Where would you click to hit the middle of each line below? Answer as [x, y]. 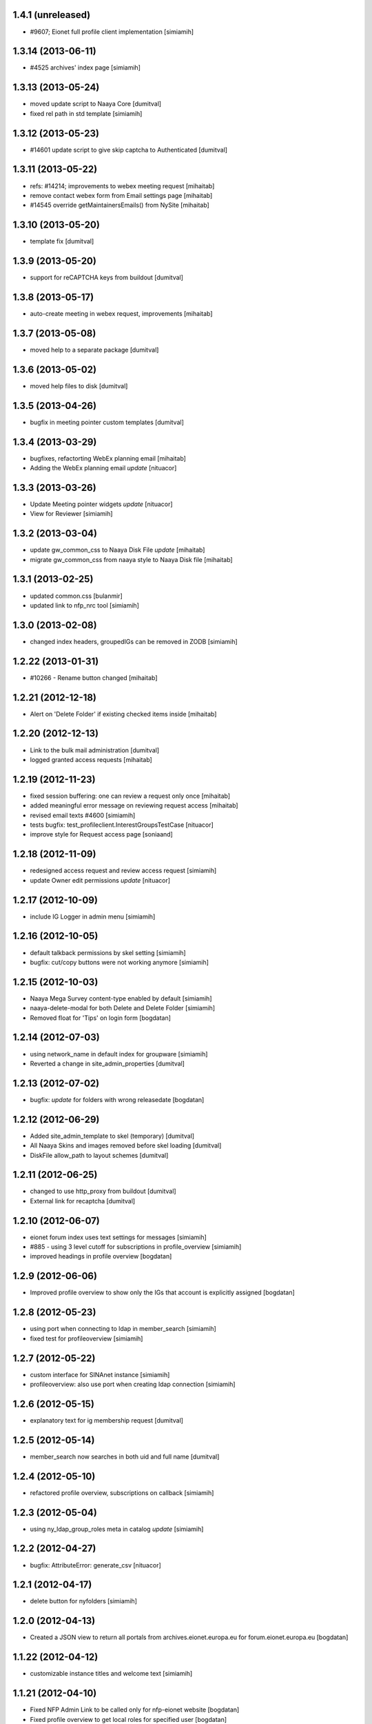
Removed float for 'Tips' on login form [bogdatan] [101, 1018]
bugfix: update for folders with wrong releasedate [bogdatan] [117, 1099]
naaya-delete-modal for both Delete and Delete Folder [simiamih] [123, 1008]
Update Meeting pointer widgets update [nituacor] [101, 504]
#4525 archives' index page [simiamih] [85, 68]
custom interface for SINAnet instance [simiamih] [100, 1374]
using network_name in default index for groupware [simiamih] [119, 1054]
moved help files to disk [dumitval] [79, 385]
